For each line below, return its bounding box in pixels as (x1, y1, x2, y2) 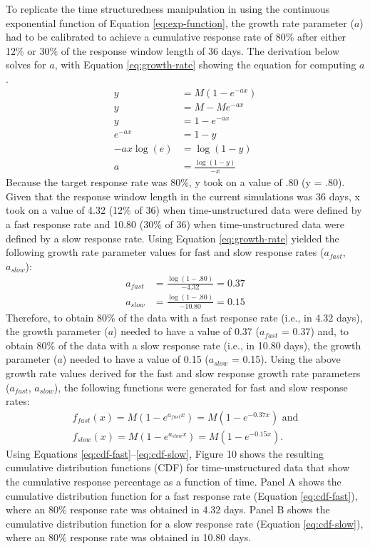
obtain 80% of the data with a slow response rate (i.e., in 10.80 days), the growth (6, 337, 361, 352)
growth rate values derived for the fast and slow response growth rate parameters (6, 366, 361, 380)
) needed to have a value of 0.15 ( (62, 352, 209, 366)
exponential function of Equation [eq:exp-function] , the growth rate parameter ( (6, 15, 354, 30)
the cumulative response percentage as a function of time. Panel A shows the (6, 474, 341, 489)
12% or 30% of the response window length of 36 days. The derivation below (6, 43, 340, 58)
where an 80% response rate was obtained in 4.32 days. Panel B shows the (6, 502, 330, 517)
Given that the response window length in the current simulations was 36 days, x (6, 188, 360, 203)
